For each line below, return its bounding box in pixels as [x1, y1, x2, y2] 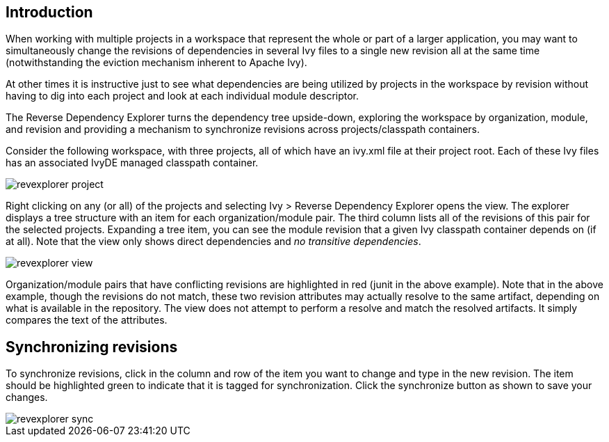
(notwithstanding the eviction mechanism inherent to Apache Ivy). [6, 56, 307, 69]
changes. [6, 391, 48, 404]
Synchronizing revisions [6, 338, 178, 356]
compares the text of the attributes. [6, 314, 168, 326]
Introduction [6, 3, 93, 21]
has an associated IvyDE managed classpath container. [6, 157, 259, 169]
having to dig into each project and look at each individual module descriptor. [6, 90, 359, 102]
